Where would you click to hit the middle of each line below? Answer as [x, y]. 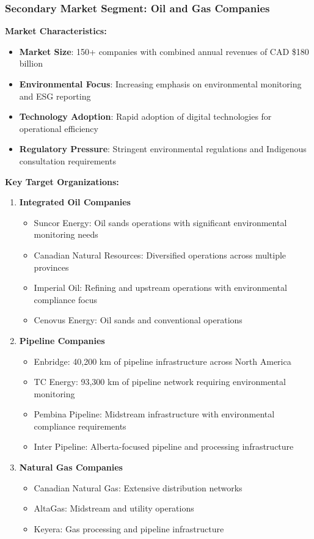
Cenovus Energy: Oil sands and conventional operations [138, 320]
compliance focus [66, 299]
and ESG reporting [55, 96]
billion [31, 63]
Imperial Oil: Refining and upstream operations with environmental [160, 288]
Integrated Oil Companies [75, 202]
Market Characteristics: [56, 31]
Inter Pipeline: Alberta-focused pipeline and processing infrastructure [164, 446]
